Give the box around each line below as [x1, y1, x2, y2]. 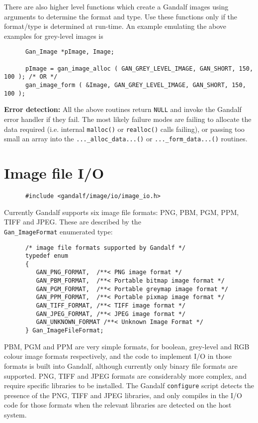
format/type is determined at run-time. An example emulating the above [4, 21, 227, 31]
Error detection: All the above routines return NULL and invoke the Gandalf [4, 104, 242, 114]
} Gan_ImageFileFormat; [25, 327, 104, 334]
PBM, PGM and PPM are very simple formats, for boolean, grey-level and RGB [4, 341, 250, 351]
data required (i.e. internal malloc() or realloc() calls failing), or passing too [4, 123, 245, 134]
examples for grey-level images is [4, 30, 103, 41]
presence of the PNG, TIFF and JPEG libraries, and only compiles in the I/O [4, 390, 242, 400]
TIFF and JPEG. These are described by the [4, 216, 141, 227]
